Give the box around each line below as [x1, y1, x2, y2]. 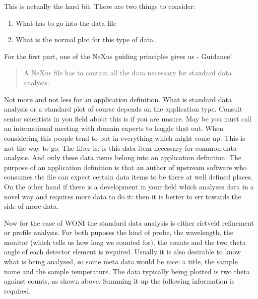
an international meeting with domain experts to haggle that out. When [4, 123, 223, 133]
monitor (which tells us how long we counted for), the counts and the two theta [4, 237, 246, 247]
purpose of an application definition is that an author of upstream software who [4, 162, 247, 172]
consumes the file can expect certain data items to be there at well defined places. [4, 172, 253, 182]
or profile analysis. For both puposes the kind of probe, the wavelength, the [4, 227, 233, 238]
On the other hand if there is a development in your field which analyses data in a [4, 181, 254, 191]
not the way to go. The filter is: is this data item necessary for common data [4, 142, 237, 153]
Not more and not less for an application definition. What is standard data [4, 94, 232, 104]
